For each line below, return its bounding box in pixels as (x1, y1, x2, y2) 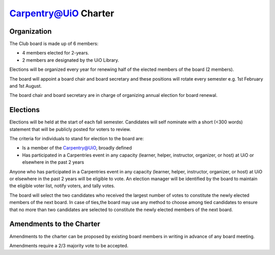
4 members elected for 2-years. (22, 50, 89, 56)
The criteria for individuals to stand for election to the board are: (9, 136, 144, 142)
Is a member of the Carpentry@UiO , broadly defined (22, 145, 132, 151)
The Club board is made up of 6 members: (9, 41, 99, 47)
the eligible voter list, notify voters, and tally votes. (9, 183, 116, 189)
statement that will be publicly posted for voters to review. (9, 126, 131, 132)
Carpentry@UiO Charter (9, 8, 115, 19)
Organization (9, 27, 52, 36)
